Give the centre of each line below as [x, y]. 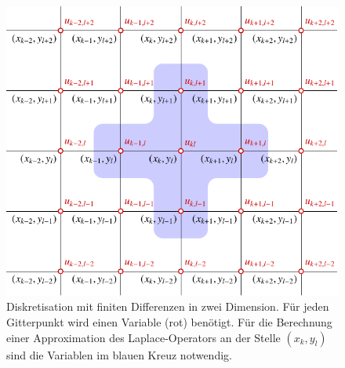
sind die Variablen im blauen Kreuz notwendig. [119, 354]
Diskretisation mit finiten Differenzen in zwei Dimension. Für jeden [168, 306]
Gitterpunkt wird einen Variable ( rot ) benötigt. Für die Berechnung [169, 321]
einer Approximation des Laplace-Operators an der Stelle [143, 337]
